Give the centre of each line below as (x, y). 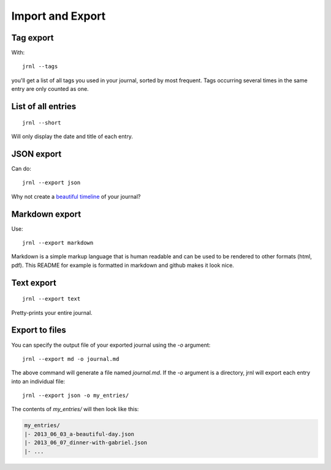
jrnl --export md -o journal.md (71, 359)
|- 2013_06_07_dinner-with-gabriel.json (86, 443)
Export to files (39, 330)
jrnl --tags (40, 67)
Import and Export (59, 16)
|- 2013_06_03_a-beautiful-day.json (79, 434)
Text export (34, 283)
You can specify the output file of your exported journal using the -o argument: (111, 345)
